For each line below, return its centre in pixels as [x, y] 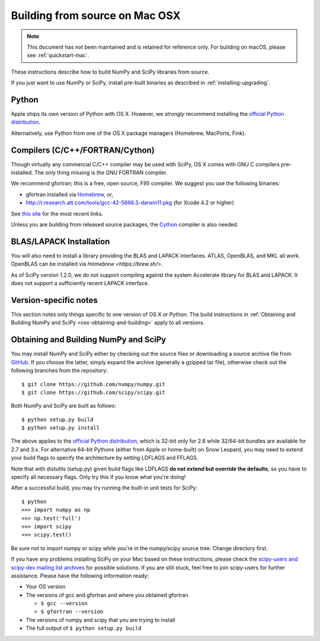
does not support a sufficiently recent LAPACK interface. [80, 283]
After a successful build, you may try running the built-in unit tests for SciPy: [104, 488]
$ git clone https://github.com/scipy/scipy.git [93, 392]
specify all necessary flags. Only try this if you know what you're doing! [98, 477]
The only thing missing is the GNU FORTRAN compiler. [101, 173]
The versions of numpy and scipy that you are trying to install [100, 620]
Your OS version [46, 587]
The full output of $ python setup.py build [84, 628]
